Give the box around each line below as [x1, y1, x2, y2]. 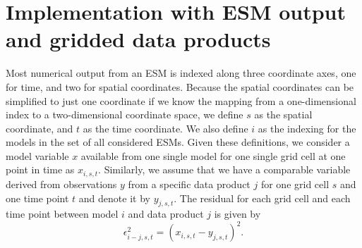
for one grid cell [260, 176, 330, 191]
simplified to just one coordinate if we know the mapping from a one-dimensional [6, 93, 356, 108]
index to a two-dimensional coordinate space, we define [6, 107, 243, 122]
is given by [214, 206, 261, 221]
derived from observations [6, 176, 117, 191]
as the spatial [254, 107, 313, 122]
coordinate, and [6, 120, 73, 135]
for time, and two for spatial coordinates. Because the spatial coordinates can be [6, 79, 354, 94]
